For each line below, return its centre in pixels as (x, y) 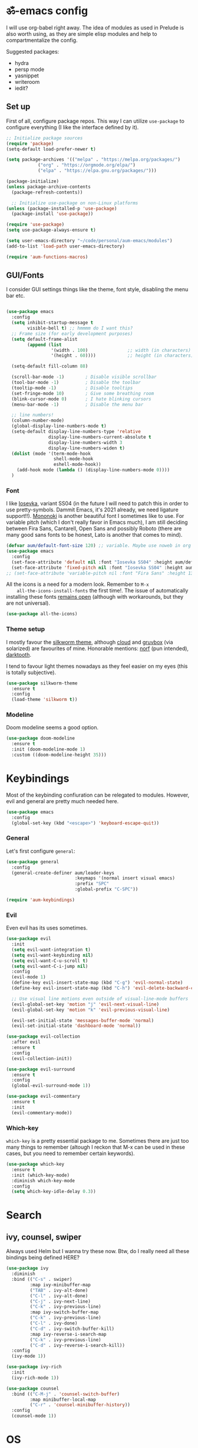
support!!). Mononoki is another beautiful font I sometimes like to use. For (95, 516)
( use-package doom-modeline (41, 738)
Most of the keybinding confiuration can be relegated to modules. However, (98, 795)
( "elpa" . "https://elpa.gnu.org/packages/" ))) (97, 171)
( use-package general (33, 862)
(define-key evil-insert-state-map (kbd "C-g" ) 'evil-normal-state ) (97, 983)
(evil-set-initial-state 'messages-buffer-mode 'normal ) (83, 1020)
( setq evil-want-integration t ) (51, 950)
